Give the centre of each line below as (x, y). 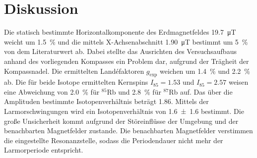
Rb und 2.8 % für (134, 91)
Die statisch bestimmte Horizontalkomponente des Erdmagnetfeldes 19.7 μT (120, 32)
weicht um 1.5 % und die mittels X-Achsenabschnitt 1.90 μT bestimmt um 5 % (126, 41)
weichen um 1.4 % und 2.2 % (205, 71)
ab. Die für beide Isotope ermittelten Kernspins (76, 82)
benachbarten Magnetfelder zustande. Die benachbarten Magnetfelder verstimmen (128, 131)
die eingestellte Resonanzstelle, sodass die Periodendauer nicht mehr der (114, 140)
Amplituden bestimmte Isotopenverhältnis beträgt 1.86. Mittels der (106, 101)
